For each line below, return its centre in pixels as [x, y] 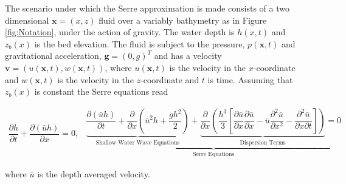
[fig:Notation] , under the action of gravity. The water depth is [120, 32]
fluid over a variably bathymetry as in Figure [183, 20]
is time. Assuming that [250, 79]
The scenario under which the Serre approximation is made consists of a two [147, 8]
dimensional [27, 20]
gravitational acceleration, [53, 56]
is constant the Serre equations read [101, 91]
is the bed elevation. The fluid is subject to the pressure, [140, 43]
